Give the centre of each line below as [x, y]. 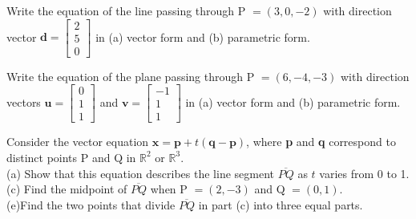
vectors [24, 101]
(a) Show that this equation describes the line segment [140, 173]
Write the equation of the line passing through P [126, 10]
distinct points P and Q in [71, 157]
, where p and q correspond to [321, 142]
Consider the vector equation [78, 142]
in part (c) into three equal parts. [281, 204]
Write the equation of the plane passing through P [131, 76]
